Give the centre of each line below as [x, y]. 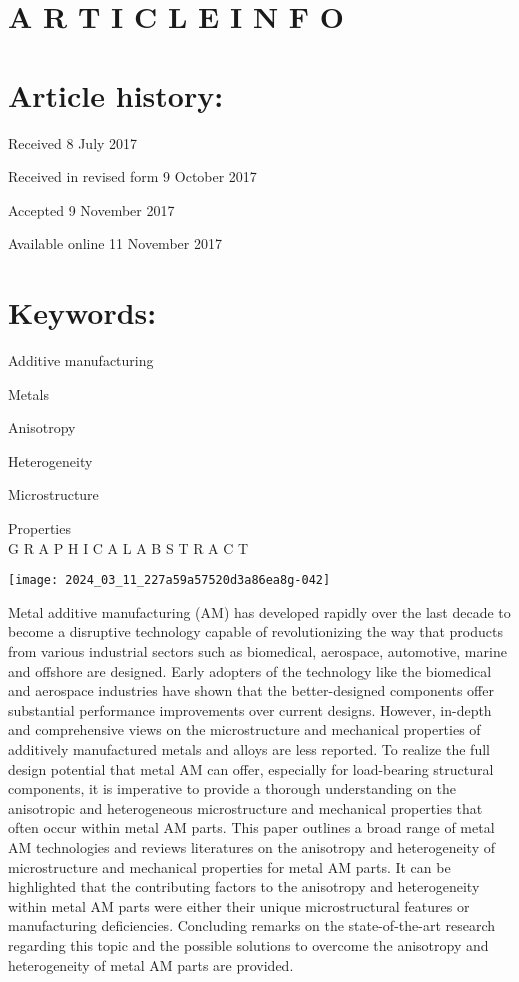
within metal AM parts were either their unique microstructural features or [239, 905]
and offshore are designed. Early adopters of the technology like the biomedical [250, 670]
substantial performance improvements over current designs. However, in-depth [250, 709]
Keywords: [82, 312]
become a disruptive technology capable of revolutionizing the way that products [255, 631]
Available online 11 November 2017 [115, 243]
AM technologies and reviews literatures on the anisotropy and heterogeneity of [252, 846]
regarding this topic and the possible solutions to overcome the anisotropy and [248, 944]
